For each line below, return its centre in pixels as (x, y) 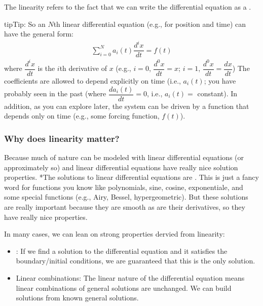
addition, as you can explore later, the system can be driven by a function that (127, 106)
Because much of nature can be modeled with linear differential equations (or (124, 157)
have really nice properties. (46, 217)
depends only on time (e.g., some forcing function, (82, 116)
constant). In (217, 93)
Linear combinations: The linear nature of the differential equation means (130, 277)
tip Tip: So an (25, 24)
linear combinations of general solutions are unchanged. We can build (124, 288)
